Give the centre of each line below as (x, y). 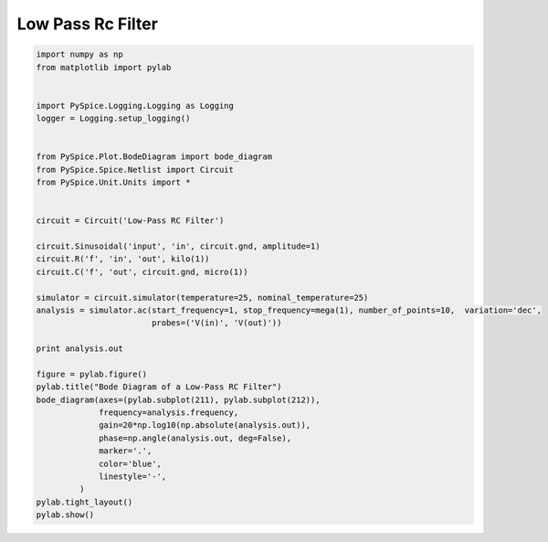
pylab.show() (65, 515)
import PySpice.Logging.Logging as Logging (135, 106)
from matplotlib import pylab (104, 67)
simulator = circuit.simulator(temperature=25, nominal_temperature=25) (202, 298)
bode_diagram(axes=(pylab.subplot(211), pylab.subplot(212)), (178, 399)
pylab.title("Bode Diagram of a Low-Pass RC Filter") (159, 387)
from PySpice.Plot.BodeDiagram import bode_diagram (154, 157)
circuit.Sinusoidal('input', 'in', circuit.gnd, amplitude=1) (178, 246)
